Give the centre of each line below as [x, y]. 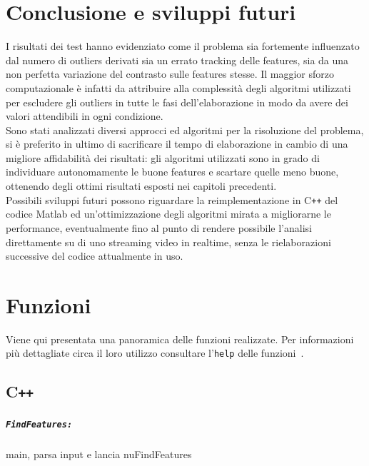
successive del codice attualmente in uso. [95, 256]
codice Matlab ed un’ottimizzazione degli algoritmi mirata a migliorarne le [168, 214]
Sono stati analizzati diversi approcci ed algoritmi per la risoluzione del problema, [185, 130]
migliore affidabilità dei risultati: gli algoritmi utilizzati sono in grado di [163, 157]
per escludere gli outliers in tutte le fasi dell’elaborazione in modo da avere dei [177, 102]
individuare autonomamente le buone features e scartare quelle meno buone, [172, 172]
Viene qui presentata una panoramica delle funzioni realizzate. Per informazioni [180, 339]
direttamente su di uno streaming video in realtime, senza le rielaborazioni [168, 242]
